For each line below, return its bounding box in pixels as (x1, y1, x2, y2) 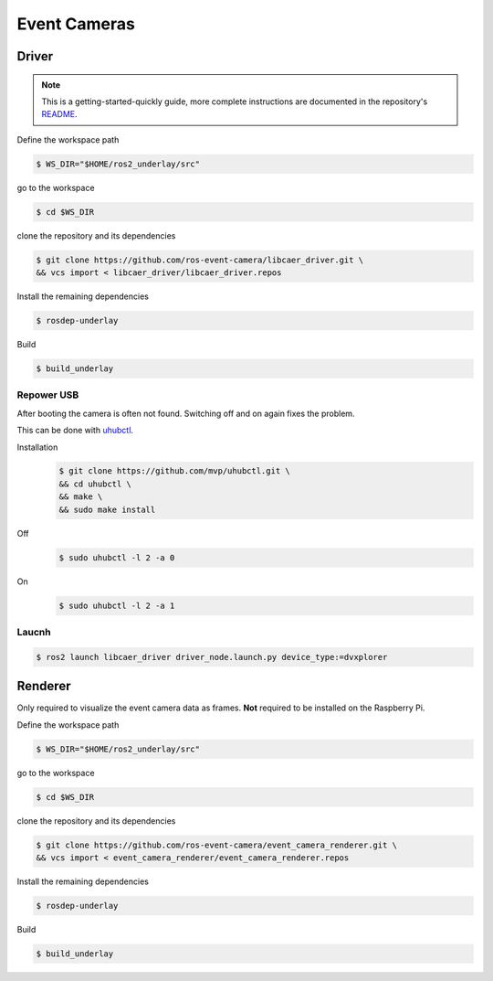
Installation (16, 442, 58, 453)
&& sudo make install (58, 504, 156, 515)
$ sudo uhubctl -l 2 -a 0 (58, 552, 175, 562)
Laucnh (16, 625, 51, 638)
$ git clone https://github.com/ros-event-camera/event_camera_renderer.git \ (36, 839, 397, 850)
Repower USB (16, 389, 79, 401)
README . (41, 109, 78, 120)
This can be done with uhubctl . (16, 425, 134, 436)
